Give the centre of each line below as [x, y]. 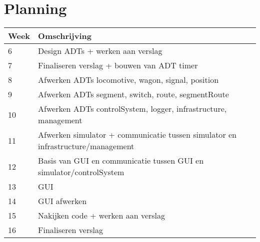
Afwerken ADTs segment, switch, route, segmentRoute [133, 94]
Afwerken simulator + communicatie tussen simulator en [137, 135]
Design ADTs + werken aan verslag [100, 51]
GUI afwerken [62, 201]
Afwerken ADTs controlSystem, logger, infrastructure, [132, 109]
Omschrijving [65, 36]
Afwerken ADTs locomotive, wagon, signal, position [128, 80]
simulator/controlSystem [81, 172]
